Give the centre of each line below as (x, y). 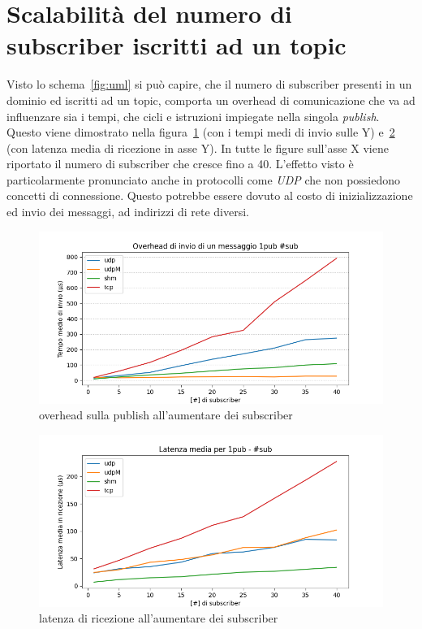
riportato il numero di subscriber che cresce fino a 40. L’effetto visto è (180, 164)
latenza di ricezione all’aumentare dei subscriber (159, 618)
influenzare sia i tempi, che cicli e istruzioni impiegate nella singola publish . (193, 116)
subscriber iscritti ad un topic (177, 45)
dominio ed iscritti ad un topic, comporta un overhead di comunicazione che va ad (211, 100)
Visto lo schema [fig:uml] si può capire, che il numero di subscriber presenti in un (209, 84)
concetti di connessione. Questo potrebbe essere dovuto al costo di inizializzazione (210, 195)
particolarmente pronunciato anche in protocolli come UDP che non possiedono (204, 179)
